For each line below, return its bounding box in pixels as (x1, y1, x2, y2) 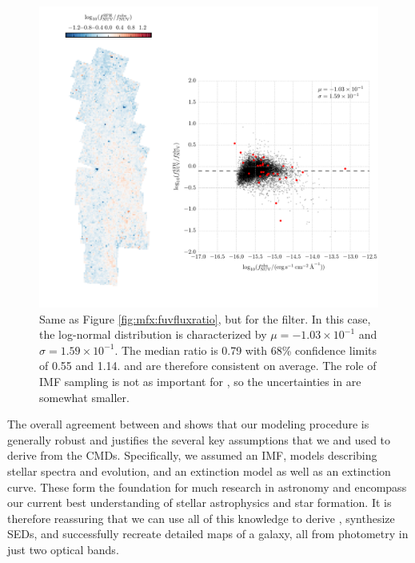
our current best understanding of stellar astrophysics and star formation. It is (7, 494, 392, 511)
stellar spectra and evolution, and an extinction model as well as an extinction (7, 462, 391, 479)
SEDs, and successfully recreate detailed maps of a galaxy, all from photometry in (7, 525, 409, 542)
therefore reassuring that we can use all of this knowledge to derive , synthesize (7, 509, 395, 526)
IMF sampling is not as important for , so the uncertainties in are (39, 372, 361, 389)
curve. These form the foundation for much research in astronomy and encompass (7, 478, 407, 495)
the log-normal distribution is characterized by (39, 326, 267, 343)
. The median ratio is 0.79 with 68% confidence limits (114, 341, 377, 358)
